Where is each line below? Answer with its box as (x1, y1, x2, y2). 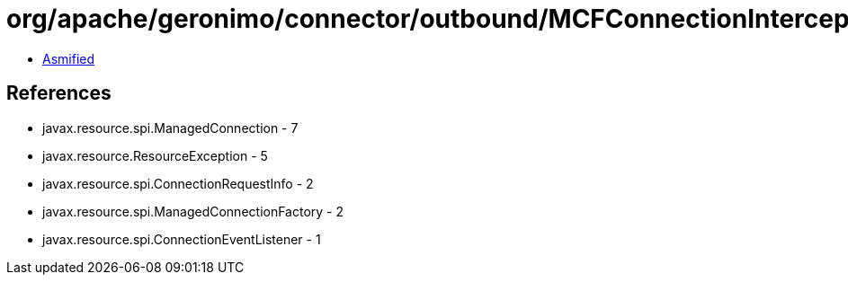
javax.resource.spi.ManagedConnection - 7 (42, 119, 299, 136)
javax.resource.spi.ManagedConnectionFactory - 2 (42, 203, 344, 219)
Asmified (42, 50, 95, 66)
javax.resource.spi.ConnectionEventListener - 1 (42, 231, 321, 247)
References (6, 82, 112, 105)
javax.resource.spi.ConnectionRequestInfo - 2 (42, 175, 314, 191)
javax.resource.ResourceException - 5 (42, 147, 268, 163)
